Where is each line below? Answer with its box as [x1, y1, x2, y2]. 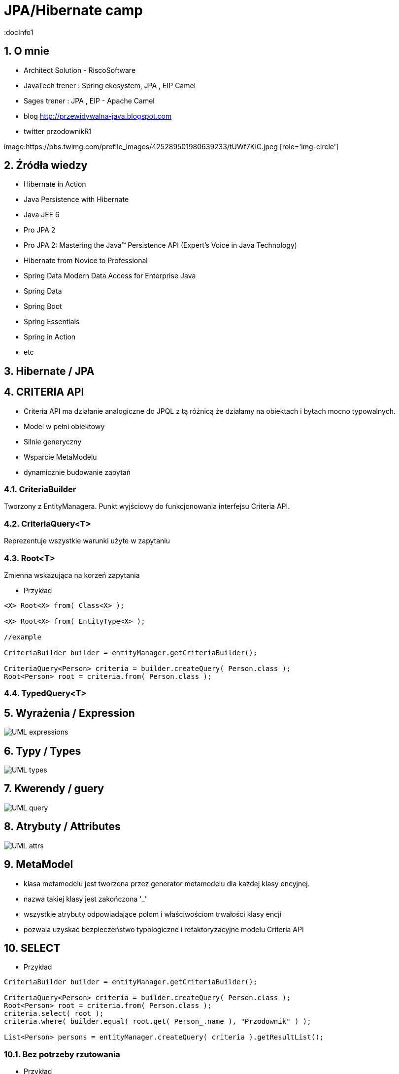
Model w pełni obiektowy [24, 422, 105, 431]
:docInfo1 [4, 28, 33, 36]
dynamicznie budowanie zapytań [24, 468, 131, 476]
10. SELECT [4, 941, 61, 954]
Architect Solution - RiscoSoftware [24, 66, 136, 74]
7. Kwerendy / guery [4, 782, 104, 795]
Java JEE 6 [24, 210, 60, 219]
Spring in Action [24, 333, 76, 341]
